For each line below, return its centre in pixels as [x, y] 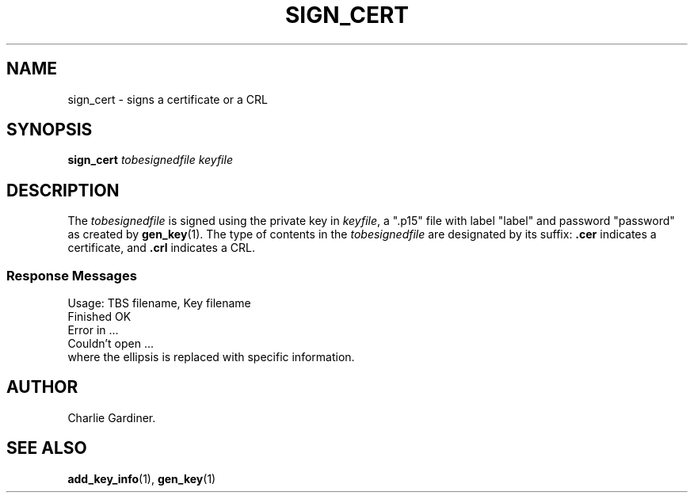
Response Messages [72, 275]
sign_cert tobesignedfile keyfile [150, 160]
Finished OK [99, 317]
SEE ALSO [47, 448]
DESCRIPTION [63, 190]
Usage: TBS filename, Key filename [159, 303]
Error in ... [93, 330]
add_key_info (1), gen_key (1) [142, 478]
